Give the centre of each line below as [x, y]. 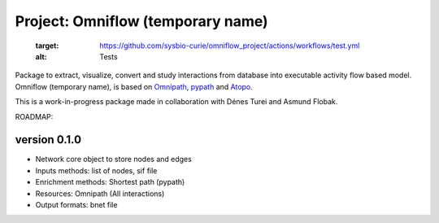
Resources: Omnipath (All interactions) [100, 193]
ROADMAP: [34, 116]
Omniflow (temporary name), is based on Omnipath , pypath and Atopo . [134, 86]
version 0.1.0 [48, 140]
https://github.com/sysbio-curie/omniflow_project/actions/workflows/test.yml [230, 46]
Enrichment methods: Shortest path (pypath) [110, 182]
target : [47, 46]
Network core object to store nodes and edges [114, 160]
